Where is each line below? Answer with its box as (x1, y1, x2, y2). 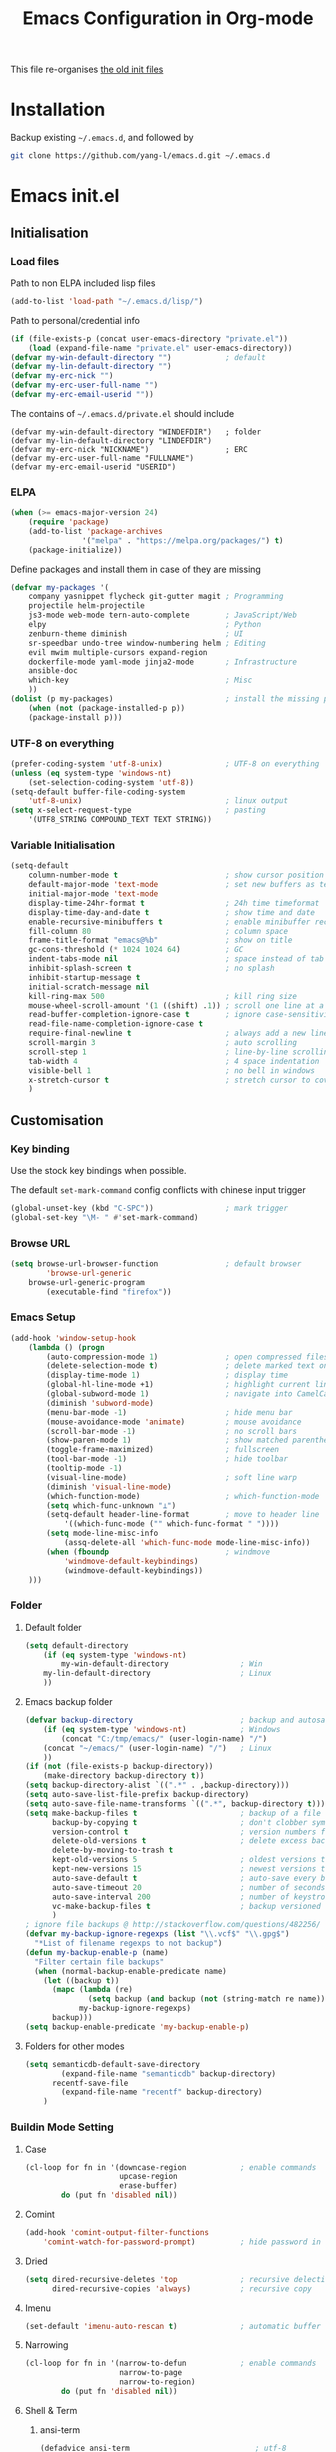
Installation (10, 98, 106, 121)
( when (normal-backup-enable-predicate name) (34, 1966, 227, 1976)
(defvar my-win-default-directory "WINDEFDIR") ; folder (10, 427, 262, 437)
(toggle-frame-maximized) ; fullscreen (46, 1445, 280, 1455)
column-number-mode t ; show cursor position (28, 870, 325, 881)
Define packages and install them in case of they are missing (10, 563, 262, 575)
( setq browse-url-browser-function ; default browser (10, 1259, 302, 1269)
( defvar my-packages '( (10, 582, 110, 592)
